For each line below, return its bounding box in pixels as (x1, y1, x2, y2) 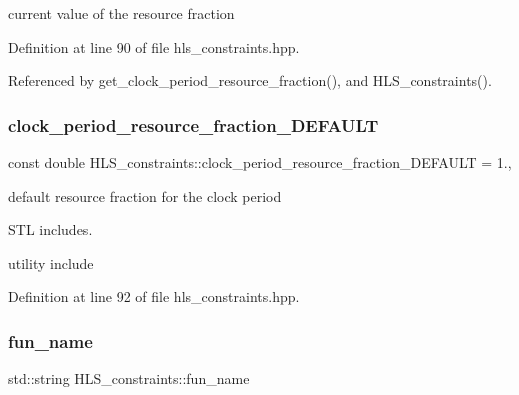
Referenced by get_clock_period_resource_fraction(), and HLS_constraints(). (8, 70, 492, 91)
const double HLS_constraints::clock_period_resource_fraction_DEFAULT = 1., (8, 152, 512, 172)
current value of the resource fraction (8, 3, 235, 23)
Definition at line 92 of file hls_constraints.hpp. (8, 286, 300, 307)
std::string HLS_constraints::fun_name (8, 368, 250, 389)
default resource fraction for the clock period (8, 185, 282, 206)
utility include (8, 252, 94, 273)
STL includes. (8, 219, 93, 240)
